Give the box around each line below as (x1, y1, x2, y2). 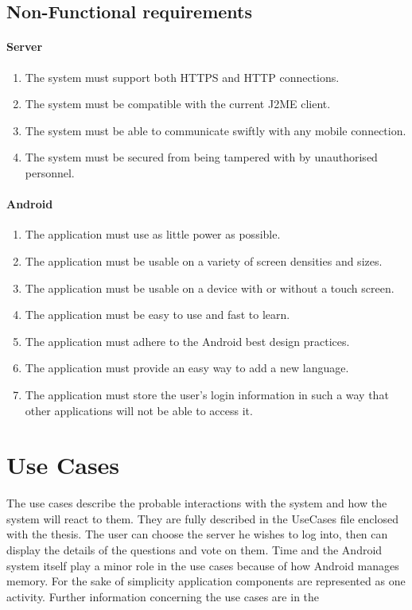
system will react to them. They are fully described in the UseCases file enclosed (6, 510, 398, 526)
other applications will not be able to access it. (25, 402, 253, 418)
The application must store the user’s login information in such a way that (25, 386, 389, 402)
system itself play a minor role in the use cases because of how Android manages (6, 557, 399, 573)
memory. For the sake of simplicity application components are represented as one (6, 573, 406, 589)
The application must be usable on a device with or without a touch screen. (25, 279, 395, 296)
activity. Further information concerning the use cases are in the (6, 588, 320, 604)
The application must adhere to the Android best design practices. (25, 332, 350, 349)
